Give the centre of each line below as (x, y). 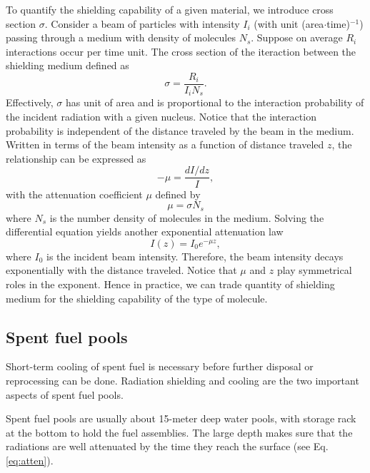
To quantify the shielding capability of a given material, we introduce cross (170, 9)
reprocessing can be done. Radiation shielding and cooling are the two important (182, 380)
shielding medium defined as (67, 65)
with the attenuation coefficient (74, 194)
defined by (178, 194)
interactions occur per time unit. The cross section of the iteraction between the (181, 51)
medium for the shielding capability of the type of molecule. (137, 298)
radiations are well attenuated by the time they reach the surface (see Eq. (167, 446)
